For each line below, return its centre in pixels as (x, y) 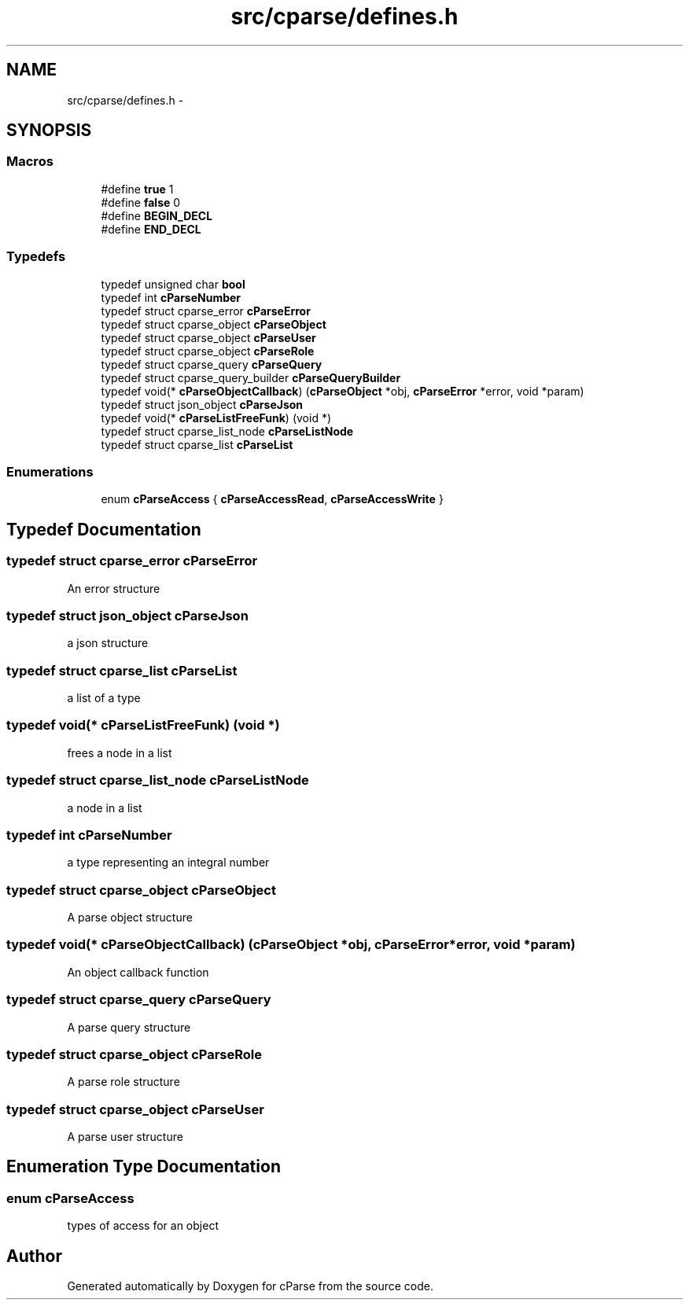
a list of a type (104, 698)
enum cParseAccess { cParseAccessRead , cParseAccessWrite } (272, 499)
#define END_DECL (151, 229)
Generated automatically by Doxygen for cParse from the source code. (250, 1286)
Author (34, 1256)
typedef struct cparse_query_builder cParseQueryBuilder (251, 377)
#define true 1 (137, 189)
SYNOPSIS (49, 131)
